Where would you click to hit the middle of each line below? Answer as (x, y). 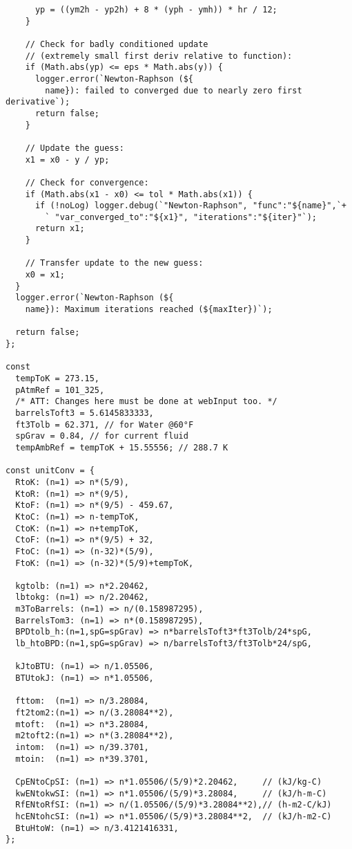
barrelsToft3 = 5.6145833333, (85, 413)
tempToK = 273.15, (58, 378)
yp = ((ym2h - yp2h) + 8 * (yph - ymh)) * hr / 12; (156, 10)
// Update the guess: (75, 148)
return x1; (60, 229)
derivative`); (38, 102)
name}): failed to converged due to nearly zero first (174, 90)
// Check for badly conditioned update (117, 44)
